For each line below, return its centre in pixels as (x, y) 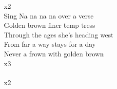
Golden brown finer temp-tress (49, 25)
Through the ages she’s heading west (59, 34)
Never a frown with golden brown (54, 53)
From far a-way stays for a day (50, 44)
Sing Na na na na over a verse (49, 15)
